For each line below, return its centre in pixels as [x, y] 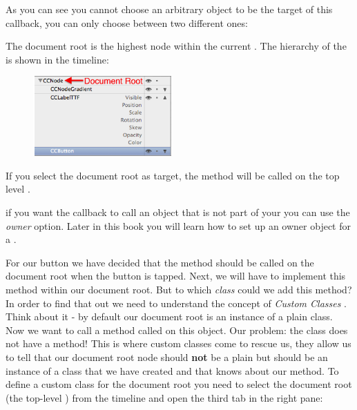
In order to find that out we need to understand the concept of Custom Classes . [176, 303]
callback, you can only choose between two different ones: [127, 22]
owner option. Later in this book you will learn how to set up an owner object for [178, 225]
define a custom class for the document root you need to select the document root [179, 384]
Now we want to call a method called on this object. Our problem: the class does [177, 330]
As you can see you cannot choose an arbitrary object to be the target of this [169, 9]
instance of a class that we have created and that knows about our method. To [172, 370]
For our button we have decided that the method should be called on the [160, 262]
